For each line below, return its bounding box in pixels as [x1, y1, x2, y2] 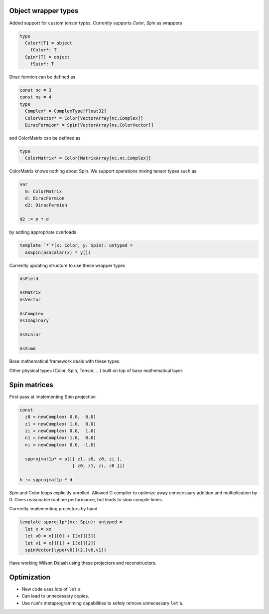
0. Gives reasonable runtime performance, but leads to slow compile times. [9, 497, 163, 503]
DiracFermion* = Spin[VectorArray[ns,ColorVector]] [25, 122, 154, 128]
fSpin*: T [30, 61, 54, 67]
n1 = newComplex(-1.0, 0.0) [25, 435, 97, 441]
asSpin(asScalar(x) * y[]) [25, 249, 91, 255]
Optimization [9, 573, 51, 581]
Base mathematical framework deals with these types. [9, 358, 121, 364]
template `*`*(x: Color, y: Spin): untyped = [19, 242, 133, 248]
